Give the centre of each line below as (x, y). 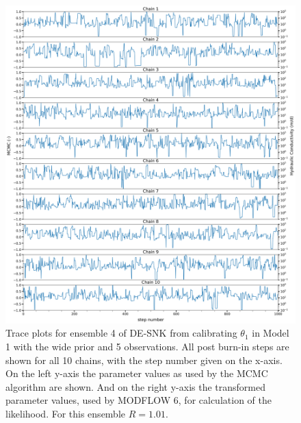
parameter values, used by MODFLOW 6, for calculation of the (139, 400)
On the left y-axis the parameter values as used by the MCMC (137, 373)
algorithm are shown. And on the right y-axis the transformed (136, 386)
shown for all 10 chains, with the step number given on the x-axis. (144, 360)
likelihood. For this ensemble (66, 414)
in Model (271, 333)
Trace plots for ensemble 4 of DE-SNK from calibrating (121, 333)
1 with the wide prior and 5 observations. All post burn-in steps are (147, 347)
